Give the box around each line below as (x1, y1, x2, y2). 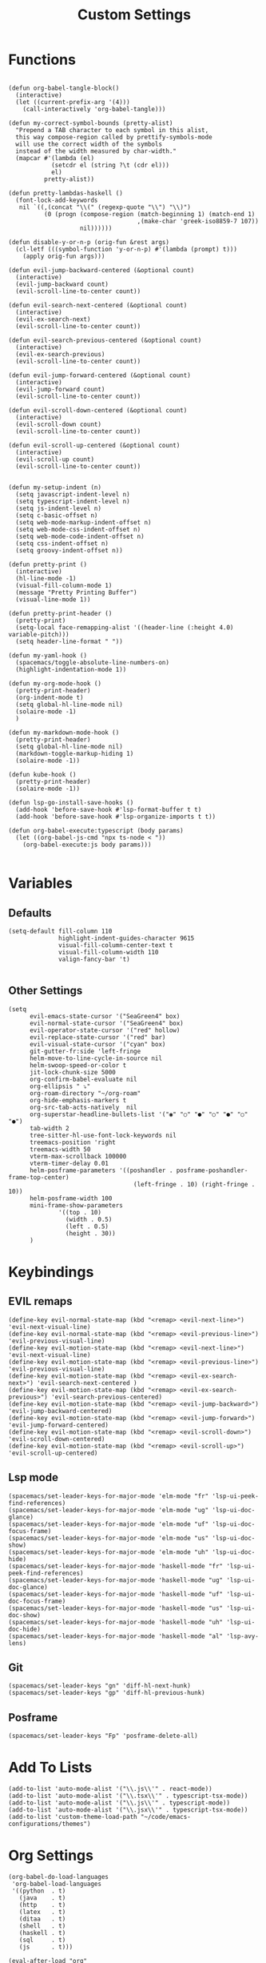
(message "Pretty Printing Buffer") (15, 588, 137, 596)
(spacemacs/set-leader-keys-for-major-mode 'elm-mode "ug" (8, 1506, 209, 1514)
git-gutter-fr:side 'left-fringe (29, 1047, 141, 1055)
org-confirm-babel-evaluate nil (29, 1075, 137, 1083)
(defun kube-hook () (8, 770, 77, 778)
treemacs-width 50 (29, 1145, 91, 1154)
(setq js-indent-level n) (15, 504, 102, 512)
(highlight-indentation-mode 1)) (15, 665, 127, 673)
